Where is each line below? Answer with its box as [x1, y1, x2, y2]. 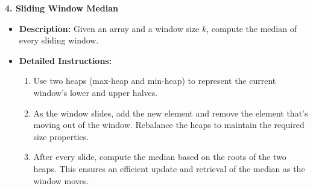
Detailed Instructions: [19, 54, 112, 66]
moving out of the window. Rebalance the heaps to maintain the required [33, 118, 305, 131]
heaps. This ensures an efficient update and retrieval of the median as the [33, 162, 305, 175]
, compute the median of [206, 22, 297, 34]
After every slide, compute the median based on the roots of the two [33, 150, 286, 163]
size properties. [33, 130, 89, 143]
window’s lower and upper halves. [33, 86, 158, 98]
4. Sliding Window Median [5, 2, 118, 14]
